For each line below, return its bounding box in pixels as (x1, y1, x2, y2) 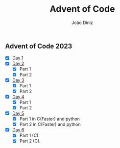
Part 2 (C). (19, 138, 41, 144)
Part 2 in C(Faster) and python (19, 122, 81, 127)
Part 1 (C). (19, 132, 40, 138)
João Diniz (72, 20, 93, 25)
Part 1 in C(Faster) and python (19, 116, 80, 122)
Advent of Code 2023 (5, 42, 72, 50)
